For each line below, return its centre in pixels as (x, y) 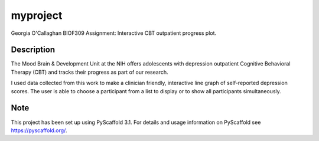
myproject (37, 15)
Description (33, 50)
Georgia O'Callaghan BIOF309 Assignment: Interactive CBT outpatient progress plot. (114, 33)
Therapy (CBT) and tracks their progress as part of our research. (89, 72)
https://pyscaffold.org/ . (39, 130)
